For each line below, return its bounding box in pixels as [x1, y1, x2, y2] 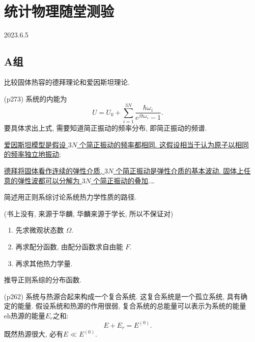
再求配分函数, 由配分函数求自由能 [15, 241, 123, 251]
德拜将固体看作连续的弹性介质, [4, 166, 102, 176]
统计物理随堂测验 [4, 1, 114, 21]
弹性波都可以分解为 [17, 175, 80, 185]
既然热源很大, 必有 [4, 329, 63, 339]
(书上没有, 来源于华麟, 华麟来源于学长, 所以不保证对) [4, 208, 173, 218]
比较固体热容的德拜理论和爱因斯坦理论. [4, 76, 130, 87]
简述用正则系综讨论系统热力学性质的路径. [4, 192, 137, 202]
